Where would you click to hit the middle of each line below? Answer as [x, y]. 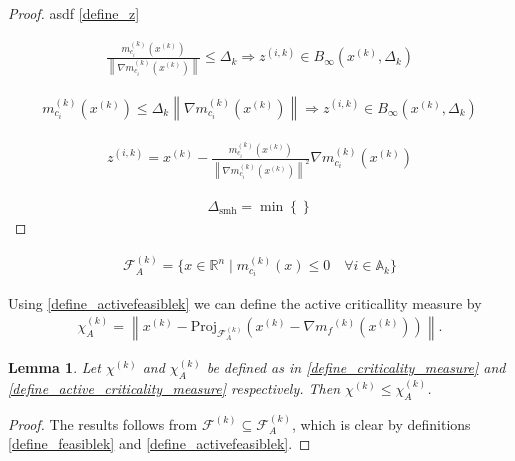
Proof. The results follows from [103, 423]
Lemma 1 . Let [54, 367]
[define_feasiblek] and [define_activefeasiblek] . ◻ [159, 443]
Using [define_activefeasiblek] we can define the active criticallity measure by [245, 302]
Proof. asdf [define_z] [74, 13]
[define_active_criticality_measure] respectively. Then [174, 387]
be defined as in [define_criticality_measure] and [356, 367]
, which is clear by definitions [381, 423]
